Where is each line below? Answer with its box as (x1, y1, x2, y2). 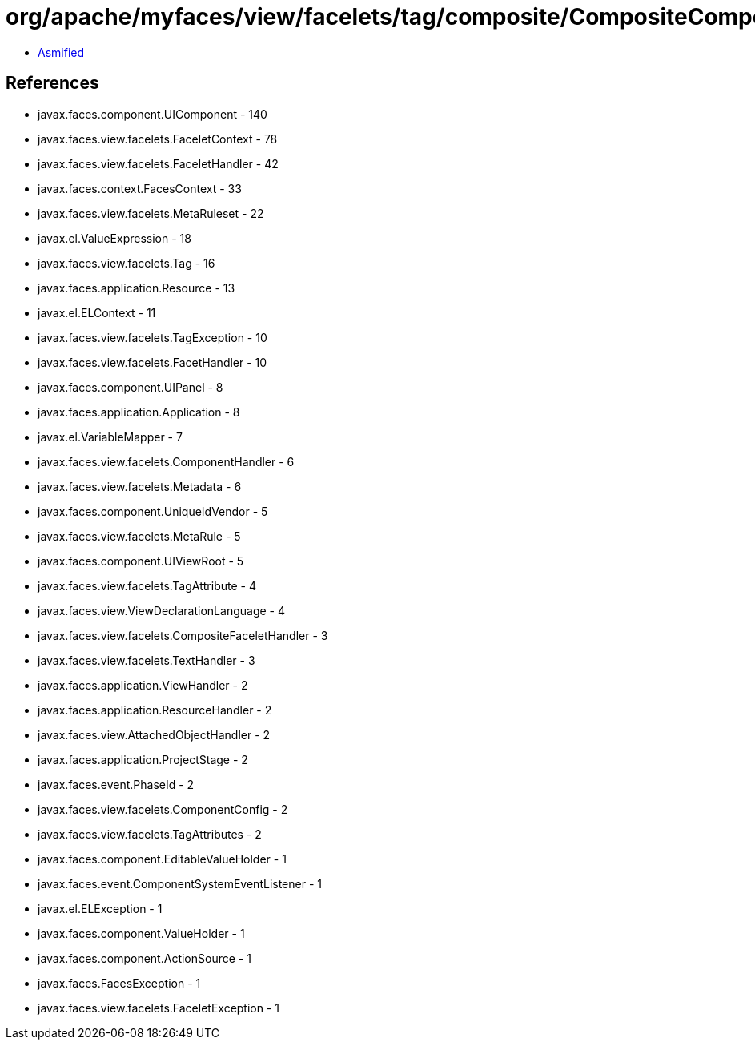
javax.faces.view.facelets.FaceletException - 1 (38, 1000, 280, 1015)
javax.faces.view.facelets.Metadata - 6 (38, 479, 242, 493)
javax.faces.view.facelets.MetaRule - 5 (38, 529, 241, 543)
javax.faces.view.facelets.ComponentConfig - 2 (38, 802, 288, 816)
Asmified (38, 45, 85, 59)
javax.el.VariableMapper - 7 (38, 429, 183, 444)
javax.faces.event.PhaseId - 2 (38, 777, 195, 791)
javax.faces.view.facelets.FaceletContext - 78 (38, 131, 278, 146)
